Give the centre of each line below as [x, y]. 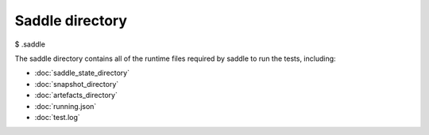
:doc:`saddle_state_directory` [82, 73]
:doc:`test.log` [58, 117]
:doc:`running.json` [66, 106]
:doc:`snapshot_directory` [77, 84]
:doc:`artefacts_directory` [76, 96]
